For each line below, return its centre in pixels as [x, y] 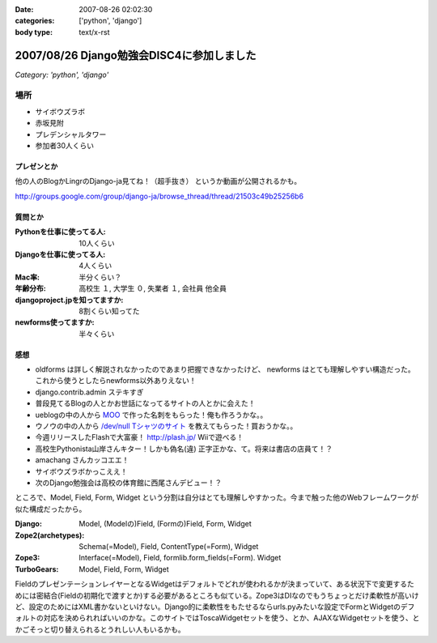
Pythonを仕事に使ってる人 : [60, 232]
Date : [24, 9]
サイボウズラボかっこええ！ [81, 471]
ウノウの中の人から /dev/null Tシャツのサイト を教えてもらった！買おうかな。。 [166, 426]
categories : [35, 21]
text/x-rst [94, 32]
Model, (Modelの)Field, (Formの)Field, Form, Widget [165, 524]
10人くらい [97, 243]
